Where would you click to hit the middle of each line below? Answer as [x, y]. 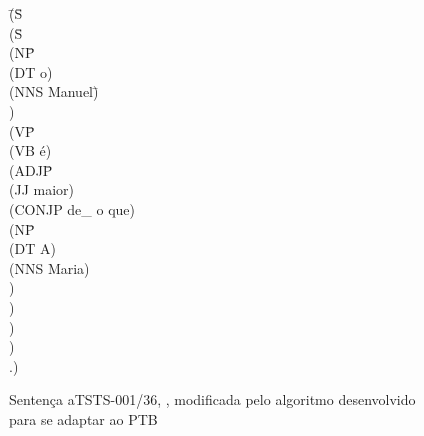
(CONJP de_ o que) [72, 208]
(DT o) [31, 71]
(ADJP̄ [31, 169]
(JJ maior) [41, 189]
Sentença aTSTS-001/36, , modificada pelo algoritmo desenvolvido [212, 399]
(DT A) [32, 248]
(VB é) [30, 150]
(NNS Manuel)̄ [54, 91]
